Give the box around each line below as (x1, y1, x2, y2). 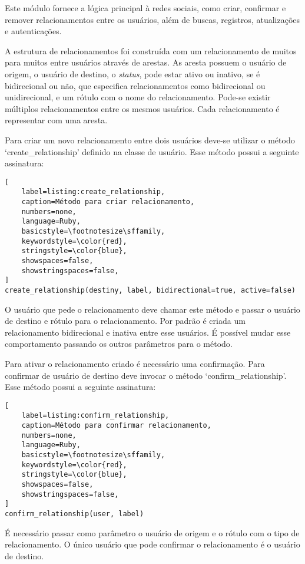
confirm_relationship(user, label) (5, 509, 144, 518)
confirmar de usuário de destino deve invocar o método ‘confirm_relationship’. (5, 369, 287, 381)
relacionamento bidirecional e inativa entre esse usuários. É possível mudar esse (5, 326, 291, 338)
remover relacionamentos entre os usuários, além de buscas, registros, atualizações (5, 13, 300, 25)
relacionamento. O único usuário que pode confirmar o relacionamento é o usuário (5, 538, 300, 550)
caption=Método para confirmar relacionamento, (21, 421, 211, 430)
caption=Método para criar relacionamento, (21, 198, 195, 206)
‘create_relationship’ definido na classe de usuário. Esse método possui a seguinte (5, 145, 299, 158)
